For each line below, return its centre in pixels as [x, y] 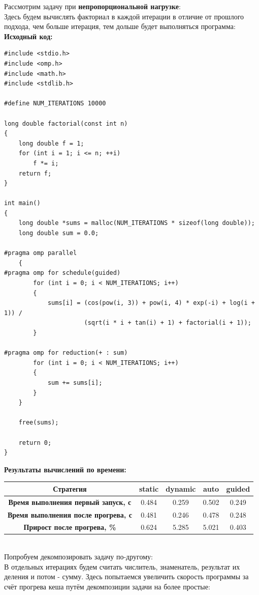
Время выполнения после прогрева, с [70, 514]
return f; [35, 173]
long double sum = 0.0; [59, 233]
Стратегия [70, 488]
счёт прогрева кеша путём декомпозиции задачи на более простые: [107, 586]
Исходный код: [28, 36]
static [149, 488]
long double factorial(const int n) [66, 123]
